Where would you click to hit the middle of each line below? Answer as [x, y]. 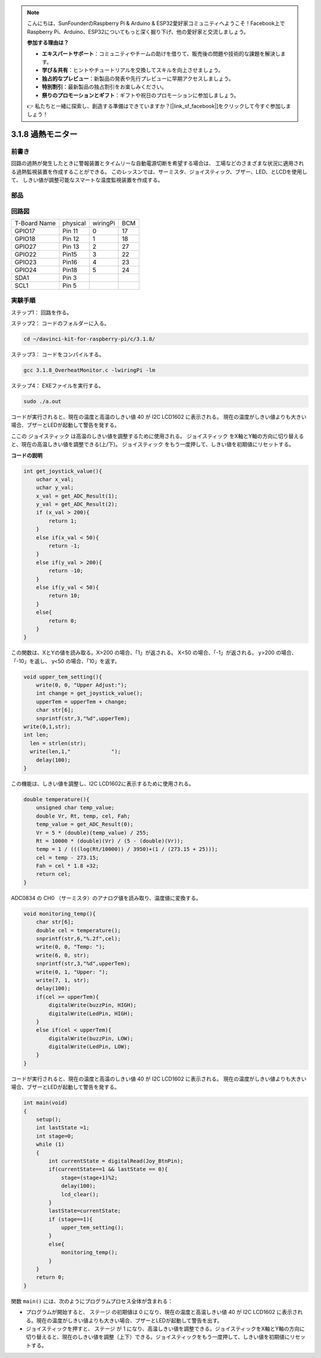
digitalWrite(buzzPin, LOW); [91, 1038]
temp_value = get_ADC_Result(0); [85, 825]
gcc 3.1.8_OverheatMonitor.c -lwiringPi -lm [89, 370]
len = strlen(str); [58, 743]
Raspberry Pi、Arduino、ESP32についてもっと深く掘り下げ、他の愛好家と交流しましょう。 [138, 31]
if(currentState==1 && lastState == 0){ [108, 1169]
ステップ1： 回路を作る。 [42, 312]
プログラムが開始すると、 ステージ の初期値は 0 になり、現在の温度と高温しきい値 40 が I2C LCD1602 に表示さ [162, 1312]
